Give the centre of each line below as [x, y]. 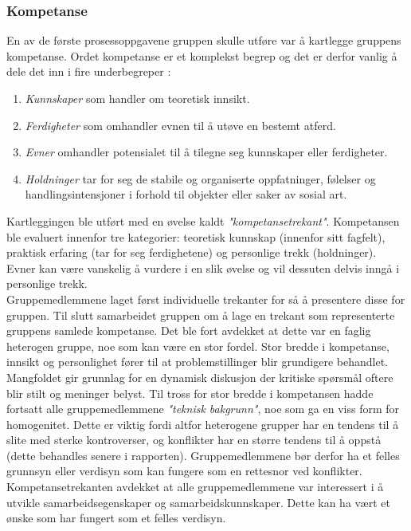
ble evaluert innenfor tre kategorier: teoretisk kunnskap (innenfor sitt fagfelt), [196, 236]
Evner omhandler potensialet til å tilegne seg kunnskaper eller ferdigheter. [206, 152]
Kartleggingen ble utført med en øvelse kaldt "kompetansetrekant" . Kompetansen [203, 220]
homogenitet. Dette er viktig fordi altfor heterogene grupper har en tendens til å [203, 424]
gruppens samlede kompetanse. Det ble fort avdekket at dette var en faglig [189, 330]
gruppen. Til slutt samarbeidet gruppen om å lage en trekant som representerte [201, 315]
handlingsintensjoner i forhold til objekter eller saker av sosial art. [186, 194]
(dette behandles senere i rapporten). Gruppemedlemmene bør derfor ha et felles [203, 455]
